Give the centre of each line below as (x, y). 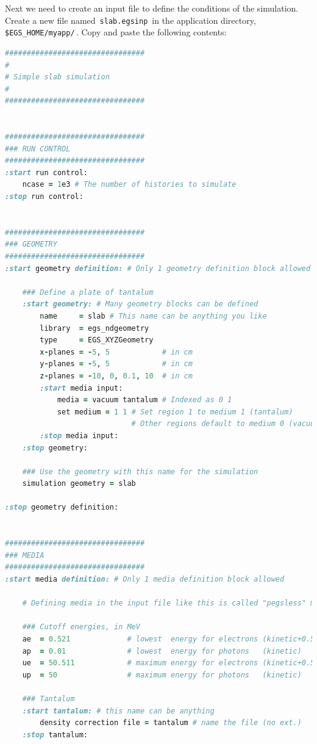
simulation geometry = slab (79, 484)
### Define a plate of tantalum (88, 292)
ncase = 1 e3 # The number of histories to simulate (129, 185)
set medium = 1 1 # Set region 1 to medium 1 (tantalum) (175, 412)
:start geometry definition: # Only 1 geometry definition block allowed (158, 268)
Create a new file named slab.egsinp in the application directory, (130, 20)
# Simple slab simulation (57, 77)
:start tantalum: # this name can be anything (118, 711)
